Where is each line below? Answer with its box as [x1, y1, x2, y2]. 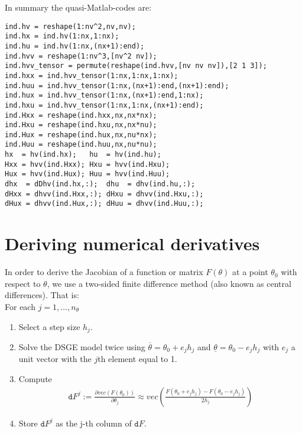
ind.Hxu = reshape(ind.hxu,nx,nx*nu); [5, 121, 157, 130]
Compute [18, 373, 52, 385]
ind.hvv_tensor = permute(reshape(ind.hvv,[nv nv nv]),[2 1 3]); [5, 62, 267, 70]
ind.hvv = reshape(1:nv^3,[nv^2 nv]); [5, 51, 157, 60]
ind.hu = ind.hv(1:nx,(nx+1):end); [5, 41, 145, 50]
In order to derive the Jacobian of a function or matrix [5, 266, 203, 278]
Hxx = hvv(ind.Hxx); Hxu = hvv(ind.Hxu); [5, 160, 170, 169]
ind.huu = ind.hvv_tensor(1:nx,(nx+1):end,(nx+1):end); [5, 81, 229, 90]
